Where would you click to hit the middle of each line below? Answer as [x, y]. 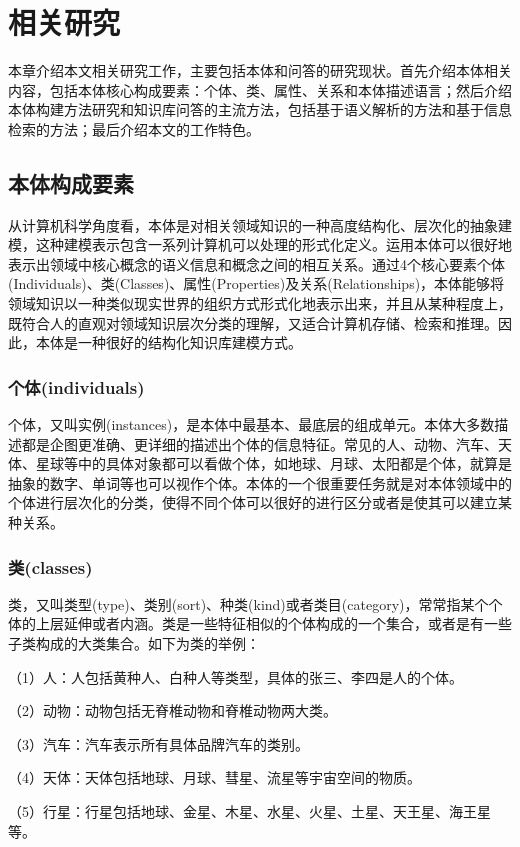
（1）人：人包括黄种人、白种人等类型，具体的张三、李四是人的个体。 [235, 676]
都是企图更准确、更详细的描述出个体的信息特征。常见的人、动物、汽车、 [259, 443]
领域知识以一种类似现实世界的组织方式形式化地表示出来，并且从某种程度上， [260, 303]
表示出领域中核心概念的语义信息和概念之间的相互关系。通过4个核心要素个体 [256, 263]
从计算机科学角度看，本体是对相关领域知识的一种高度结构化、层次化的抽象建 [260, 224]
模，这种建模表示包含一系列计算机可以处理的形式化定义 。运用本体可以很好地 [260, 244]
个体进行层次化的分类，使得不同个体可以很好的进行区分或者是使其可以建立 [253, 502]
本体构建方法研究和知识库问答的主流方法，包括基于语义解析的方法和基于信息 [260, 109]
